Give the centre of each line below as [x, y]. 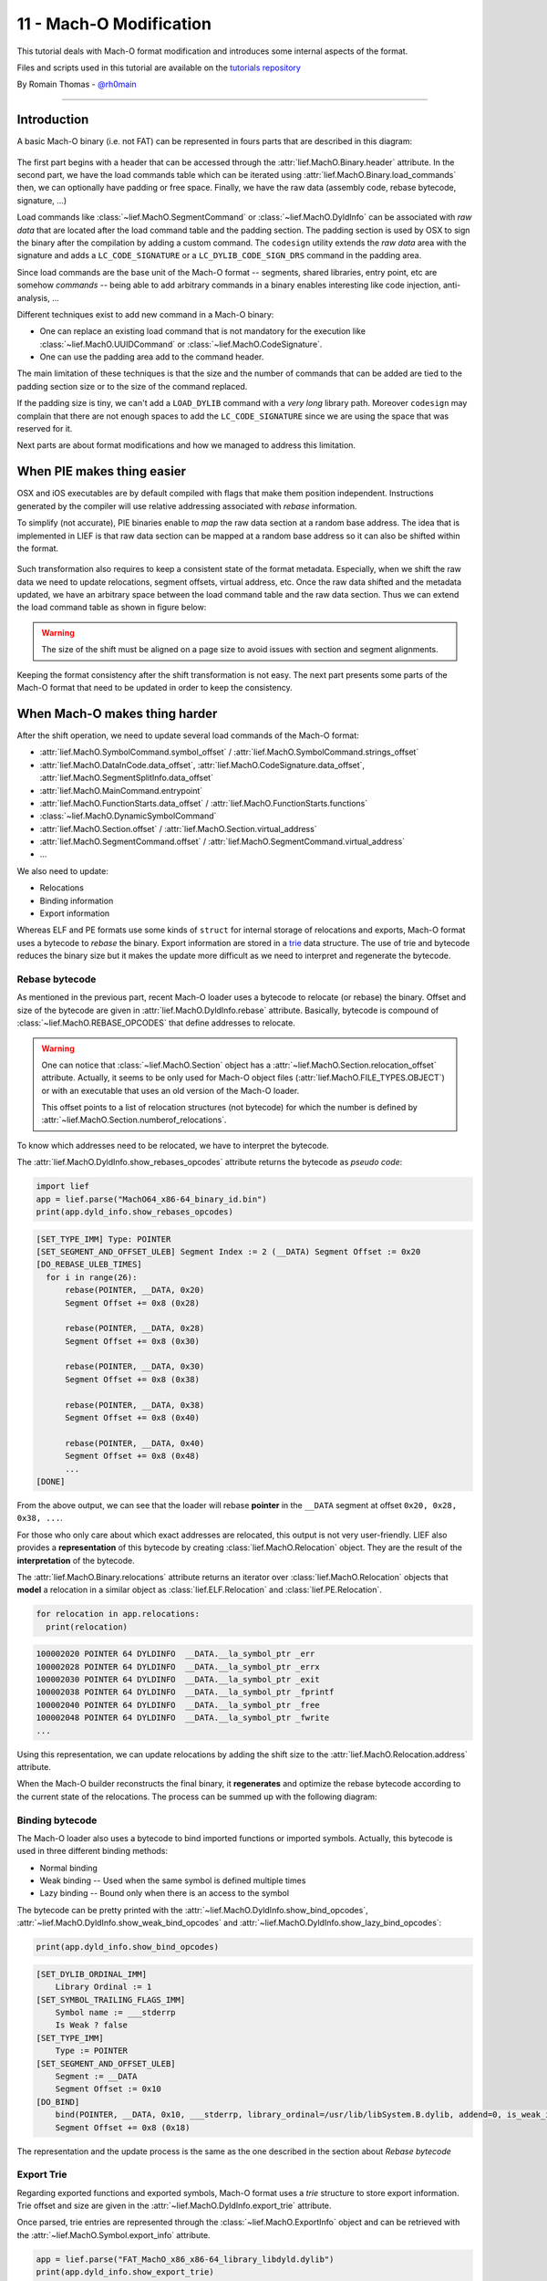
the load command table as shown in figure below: [112, 608]
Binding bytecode [57, 1820]
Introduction [53, 120]
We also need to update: [62, 870]
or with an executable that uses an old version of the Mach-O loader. [170, 1090]
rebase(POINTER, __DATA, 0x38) [135, 1405]
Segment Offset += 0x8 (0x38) [133, 1379]
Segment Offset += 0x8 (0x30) [133, 1341]
